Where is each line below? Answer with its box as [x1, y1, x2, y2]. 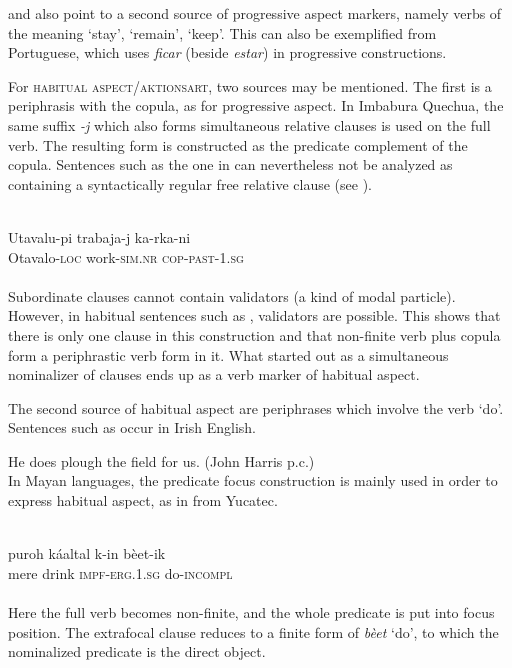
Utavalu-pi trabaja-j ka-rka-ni [8, 226, 191, 247]
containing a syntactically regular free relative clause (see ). [8, 173, 372, 194]
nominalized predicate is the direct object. [8, 641, 266, 662]
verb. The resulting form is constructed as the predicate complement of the [8, 134, 468, 155]
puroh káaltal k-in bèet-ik [8, 543, 166, 564]
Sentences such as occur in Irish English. [8, 417, 256, 438]
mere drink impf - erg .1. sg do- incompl [8, 562, 233, 583]
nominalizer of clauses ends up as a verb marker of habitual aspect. [8, 364, 420, 385]
